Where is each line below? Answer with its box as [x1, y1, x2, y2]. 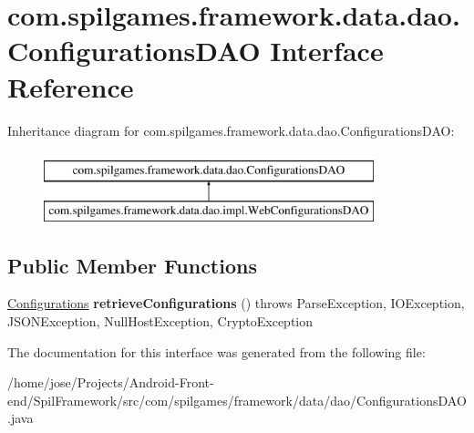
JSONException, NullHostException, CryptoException [7, 312, 314, 331]
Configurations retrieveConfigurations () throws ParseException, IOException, [7, 294, 465, 313]
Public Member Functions [7, 251, 257, 279]
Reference [7, 67, 134, 105]
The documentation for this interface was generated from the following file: [7, 342, 426, 361]
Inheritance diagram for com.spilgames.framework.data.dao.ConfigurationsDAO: [7, 120, 455, 139]
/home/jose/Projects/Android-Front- [7, 373, 214, 392]
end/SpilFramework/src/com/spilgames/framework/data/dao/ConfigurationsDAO [7, 390, 467, 409]
